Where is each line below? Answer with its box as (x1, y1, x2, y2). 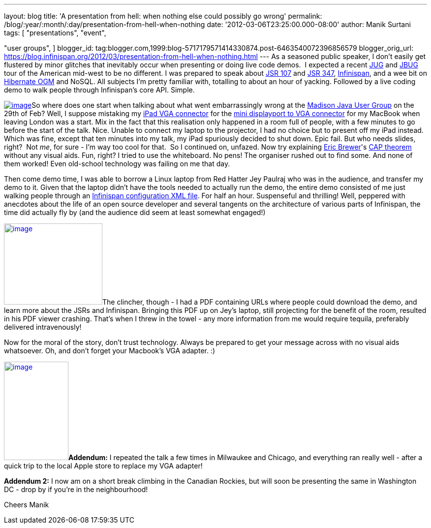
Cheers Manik (4, 500, 49, 509)
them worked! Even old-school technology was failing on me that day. (4, 159, 230, 168)
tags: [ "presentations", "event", (4, 29, 106, 37)
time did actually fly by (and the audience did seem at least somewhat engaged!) (4, 208, 266, 217)
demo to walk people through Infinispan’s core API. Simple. (4, 86, 195, 94)
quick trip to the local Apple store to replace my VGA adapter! (4, 462, 203, 470)
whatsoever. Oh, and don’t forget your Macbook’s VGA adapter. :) (4, 346, 215, 355)
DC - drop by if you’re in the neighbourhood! (4, 485, 148, 494)
